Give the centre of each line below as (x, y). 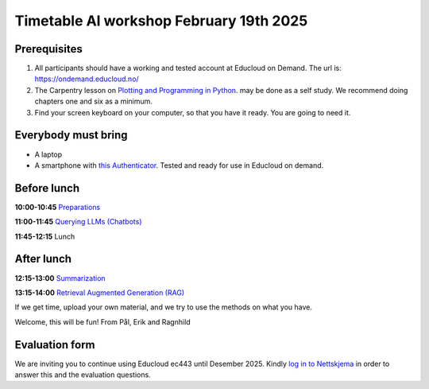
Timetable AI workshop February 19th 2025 (161, 21)
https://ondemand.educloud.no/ (87, 79)
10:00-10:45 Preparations (58, 207)
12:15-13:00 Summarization (60, 278)
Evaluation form (55, 345)
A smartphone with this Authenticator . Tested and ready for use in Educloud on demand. (179, 165)
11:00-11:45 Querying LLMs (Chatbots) (78, 222)
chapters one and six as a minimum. (93, 101)
